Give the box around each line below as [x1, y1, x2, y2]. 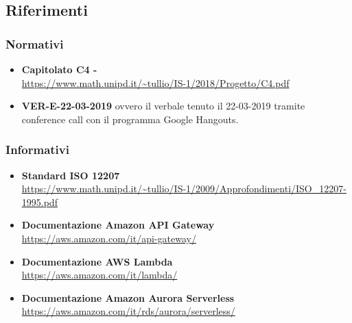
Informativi [5, 141, 69, 158]
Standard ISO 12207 [21, 168, 120, 182]
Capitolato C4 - [21, 62, 97, 76]
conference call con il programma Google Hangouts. [21, 112, 239, 126]
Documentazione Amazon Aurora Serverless [21, 290, 235, 305]
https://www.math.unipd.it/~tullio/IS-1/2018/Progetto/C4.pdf [21, 75, 290, 90]
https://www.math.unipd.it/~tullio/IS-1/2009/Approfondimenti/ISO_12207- [21, 181, 347, 196]
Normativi [5, 35, 64, 52]
